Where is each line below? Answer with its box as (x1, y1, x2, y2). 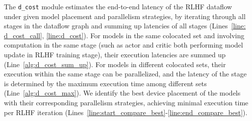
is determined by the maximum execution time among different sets (4, 78, 207, 88)
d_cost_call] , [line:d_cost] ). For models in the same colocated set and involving (4, 30, 245, 40)
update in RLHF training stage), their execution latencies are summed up (4, 49, 226, 60)
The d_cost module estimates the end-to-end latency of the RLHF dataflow (4, 1, 232, 11)
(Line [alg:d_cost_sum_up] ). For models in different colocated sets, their (4, 59, 226, 69)
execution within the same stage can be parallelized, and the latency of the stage (4, 69, 247, 79)
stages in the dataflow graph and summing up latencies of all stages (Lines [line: (4, 21, 246, 31)
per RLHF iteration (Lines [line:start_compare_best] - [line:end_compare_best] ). (4, 107, 248, 117)
